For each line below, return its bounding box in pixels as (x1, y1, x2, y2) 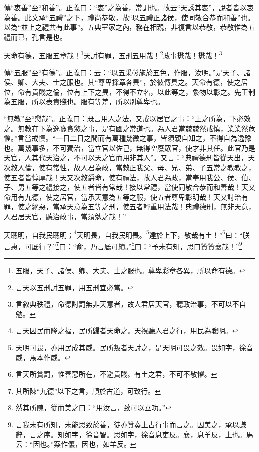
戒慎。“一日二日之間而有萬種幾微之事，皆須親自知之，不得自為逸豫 (31, 133, 252, 143)
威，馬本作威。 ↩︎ (15, 352, 71, 362)
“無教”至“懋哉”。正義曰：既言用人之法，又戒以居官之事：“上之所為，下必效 (4, 113, 251, 123)
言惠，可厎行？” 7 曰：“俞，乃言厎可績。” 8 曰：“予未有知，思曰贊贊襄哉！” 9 (4, 239, 242, 251)
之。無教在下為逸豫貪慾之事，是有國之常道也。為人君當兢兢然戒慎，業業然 (4, 123, 248, 133)
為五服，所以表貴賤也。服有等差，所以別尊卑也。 (4, 96, 164, 107)
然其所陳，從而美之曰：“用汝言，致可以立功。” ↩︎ (15, 402, 171, 413)
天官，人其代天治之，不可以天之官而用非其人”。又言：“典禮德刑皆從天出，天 (4, 152, 255, 163)
